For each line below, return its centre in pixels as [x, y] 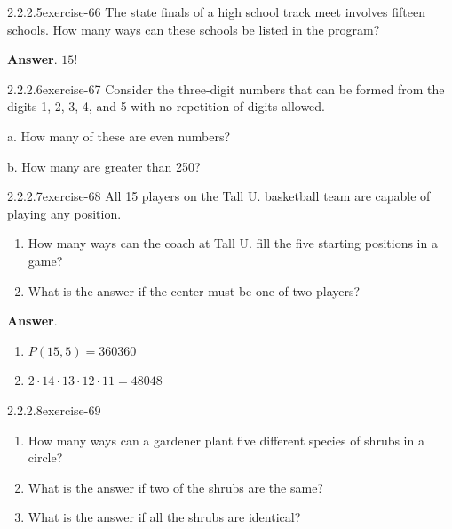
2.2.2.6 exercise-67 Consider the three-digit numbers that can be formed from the [226, 88]
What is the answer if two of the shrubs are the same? [175, 487]
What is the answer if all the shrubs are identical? [164, 517]
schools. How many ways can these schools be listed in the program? [194, 29]
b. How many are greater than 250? [104, 166]
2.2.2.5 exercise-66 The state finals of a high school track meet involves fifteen [216, 12]
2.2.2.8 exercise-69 [54, 409]
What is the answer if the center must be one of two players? [194, 290]
